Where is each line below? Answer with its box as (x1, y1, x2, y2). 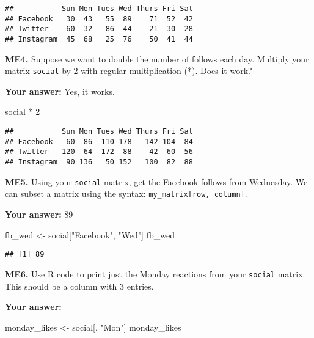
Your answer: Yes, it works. (5, 84, 115, 97)
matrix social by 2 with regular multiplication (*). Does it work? (5, 64, 252, 77)
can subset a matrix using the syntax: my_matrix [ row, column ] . (5, 187, 247, 200)
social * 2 (5, 105, 40, 118)
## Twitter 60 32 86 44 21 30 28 (5, 24, 193, 34)
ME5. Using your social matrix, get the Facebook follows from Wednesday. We (5, 175, 308, 188)
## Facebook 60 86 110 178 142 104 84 (5, 137, 193, 146)
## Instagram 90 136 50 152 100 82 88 (5, 158, 193, 167)
